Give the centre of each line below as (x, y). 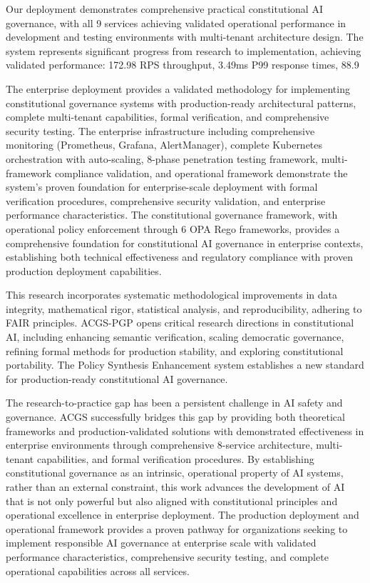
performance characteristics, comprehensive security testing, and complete (167, 556)
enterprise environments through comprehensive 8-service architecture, (159, 445)
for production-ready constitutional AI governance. (117, 378)
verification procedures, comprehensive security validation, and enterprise (166, 200)
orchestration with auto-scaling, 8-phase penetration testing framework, (162, 158)
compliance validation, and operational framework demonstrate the (201, 173)
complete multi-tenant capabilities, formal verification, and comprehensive (168, 117)
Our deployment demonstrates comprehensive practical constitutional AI (164, 9)
